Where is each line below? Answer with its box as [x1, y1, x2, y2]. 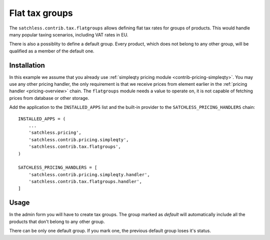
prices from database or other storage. [9, 95, 89, 101]
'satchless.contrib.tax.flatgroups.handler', [28, 179, 142, 185]
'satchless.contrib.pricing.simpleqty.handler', [28, 172, 150, 177]
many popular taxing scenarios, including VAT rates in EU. [9, 31, 128, 37]
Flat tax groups [9, 7, 73, 18]
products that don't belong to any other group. [9, 219, 105, 225]
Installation [9, 61, 45, 69]
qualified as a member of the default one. [9, 48, 94, 54]
